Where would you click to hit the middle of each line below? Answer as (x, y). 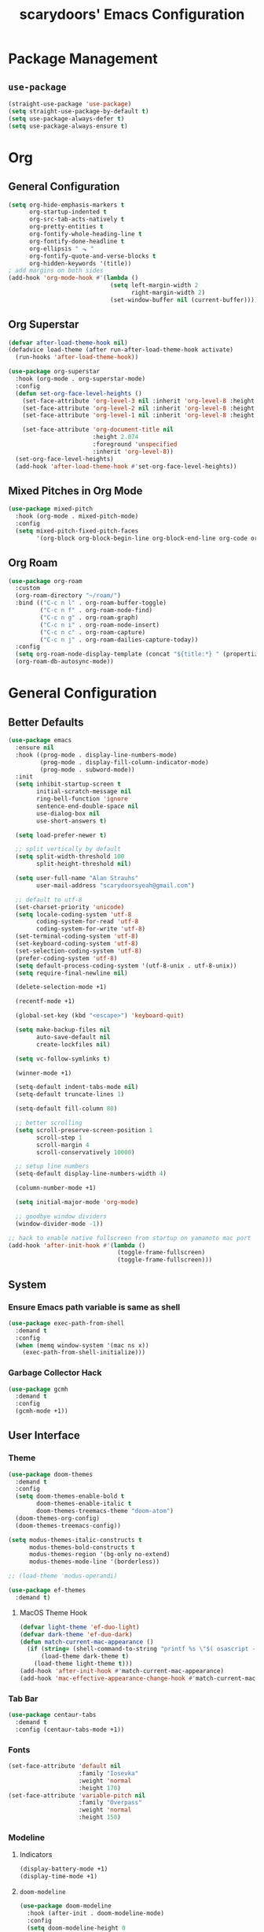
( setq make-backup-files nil (63, 1030)
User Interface (44, 1436)
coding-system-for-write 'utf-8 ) (91, 929)
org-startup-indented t (68, 212)
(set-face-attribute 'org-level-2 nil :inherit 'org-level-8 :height (139, 408)
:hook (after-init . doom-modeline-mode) (96, 1913)
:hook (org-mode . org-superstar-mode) (81, 379)
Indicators (36, 1855)
